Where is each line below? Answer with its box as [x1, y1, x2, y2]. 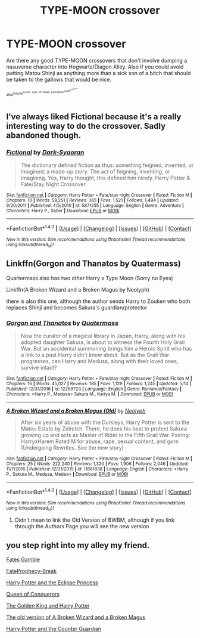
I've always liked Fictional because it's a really [6, 112, 182, 122]
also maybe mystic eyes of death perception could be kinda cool [6, 87, 78, 97]
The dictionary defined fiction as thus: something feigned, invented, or [20, 162, 194, 169]
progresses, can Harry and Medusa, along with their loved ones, [20, 358, 179, 365]
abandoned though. [6, 130, 82, 140]
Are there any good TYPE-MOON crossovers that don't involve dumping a [6, 57, 187, 64]
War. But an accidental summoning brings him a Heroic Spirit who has [20, 345, 192, 352]
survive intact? [20, 364, 57, 371]
